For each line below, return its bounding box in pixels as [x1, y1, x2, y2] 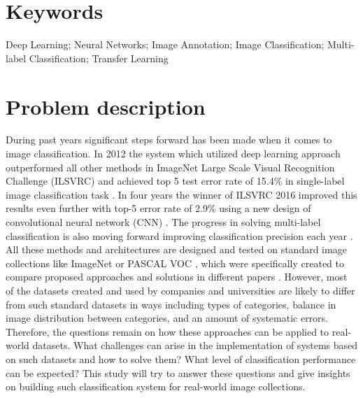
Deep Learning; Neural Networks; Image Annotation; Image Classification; [6, 37, 325, 52]
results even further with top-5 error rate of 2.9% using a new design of [6, 201, 311, 215]
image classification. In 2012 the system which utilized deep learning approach [6, 146, 341, 161]
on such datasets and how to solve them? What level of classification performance [6, 351, 356, 366]
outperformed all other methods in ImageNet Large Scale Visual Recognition [6, 159, 335, 174]
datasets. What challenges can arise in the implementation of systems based [32, 338, 358, 353]
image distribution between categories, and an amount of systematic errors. [6, 311, 329, 325]
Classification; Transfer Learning [29, 50, 169, 65]
